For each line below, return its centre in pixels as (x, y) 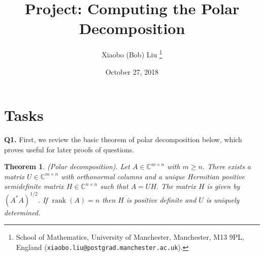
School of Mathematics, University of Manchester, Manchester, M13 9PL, (130, 237)
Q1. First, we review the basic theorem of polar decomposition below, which (123, 139)
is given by (223, 186)
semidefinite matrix (34, 186)
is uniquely (223, 199)
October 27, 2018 (132, 71)
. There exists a (227, 166)
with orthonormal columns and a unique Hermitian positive (153, 176)
